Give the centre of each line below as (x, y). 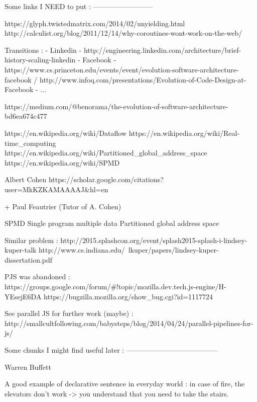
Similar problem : (31, 240)
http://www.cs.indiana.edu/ (82, 250)
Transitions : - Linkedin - (43, 50)
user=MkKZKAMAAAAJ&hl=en (56, 189)
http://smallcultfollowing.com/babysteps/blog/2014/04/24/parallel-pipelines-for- (129, 323)
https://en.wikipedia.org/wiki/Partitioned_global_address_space (106, 153)
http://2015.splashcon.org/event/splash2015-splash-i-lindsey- (154, 240)
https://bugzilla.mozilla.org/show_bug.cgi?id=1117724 (128, 296)
